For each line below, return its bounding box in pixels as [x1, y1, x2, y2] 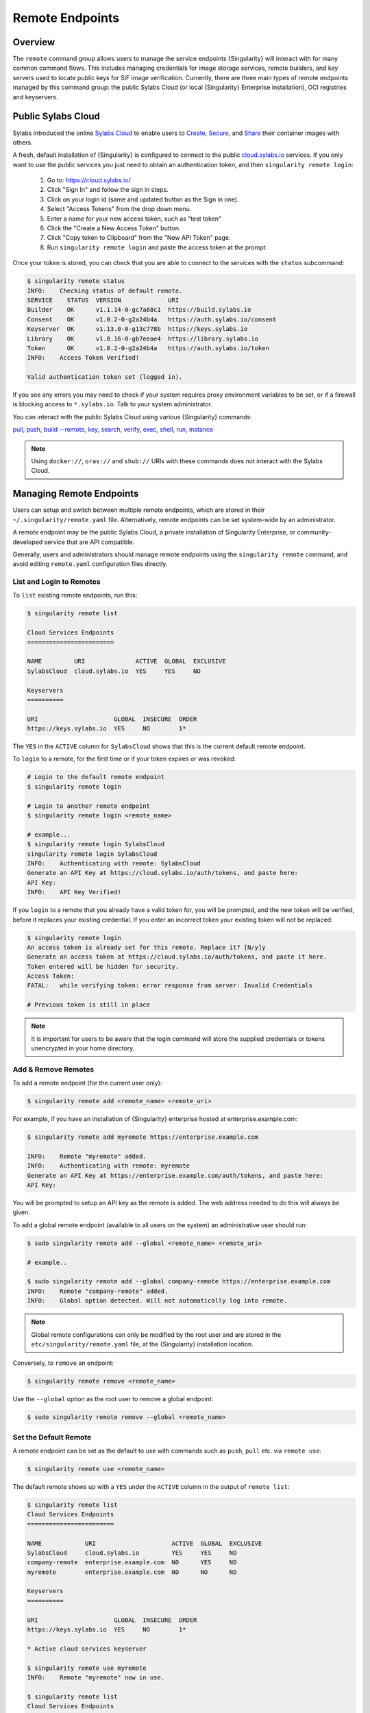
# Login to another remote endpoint [27, 802, 151, 810]
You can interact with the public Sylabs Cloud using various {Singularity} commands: [12, 412, 253, 421]
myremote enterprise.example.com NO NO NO [27, 1568, 237, 1576]
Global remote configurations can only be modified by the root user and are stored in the [31, 1330, 282, 1339]
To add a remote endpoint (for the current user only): [12, 1079, 162, 1087]
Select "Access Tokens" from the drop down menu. [47, 205, 192, 213]
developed [12, 538, 43, 546]
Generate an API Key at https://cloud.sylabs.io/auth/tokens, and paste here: [27, 869, 298, 877]
